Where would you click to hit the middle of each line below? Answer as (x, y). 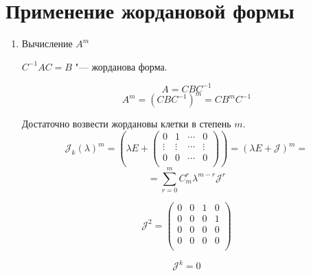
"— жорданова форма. (121, 66)
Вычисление (47, 43)
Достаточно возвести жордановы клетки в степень (126, 124)
